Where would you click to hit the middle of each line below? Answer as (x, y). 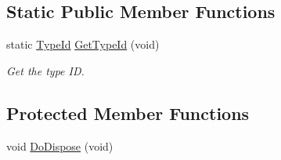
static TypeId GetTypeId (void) (83, 44)
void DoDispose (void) (60, 145)
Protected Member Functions (128, 113)
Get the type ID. (45, 70)
